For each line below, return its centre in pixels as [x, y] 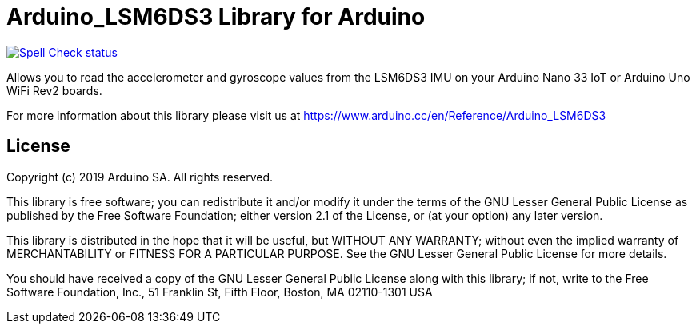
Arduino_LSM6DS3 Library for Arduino [216, 17]
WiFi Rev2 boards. [54, 90]
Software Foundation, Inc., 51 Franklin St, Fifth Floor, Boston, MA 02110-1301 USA [220, 292]
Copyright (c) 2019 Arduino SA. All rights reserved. [140, 177]
